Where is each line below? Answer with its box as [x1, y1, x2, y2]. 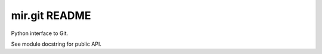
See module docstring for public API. [11, 40, 101, 47]
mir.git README [11, 9, 91, 22]
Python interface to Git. [11, 30, 69, 37]
